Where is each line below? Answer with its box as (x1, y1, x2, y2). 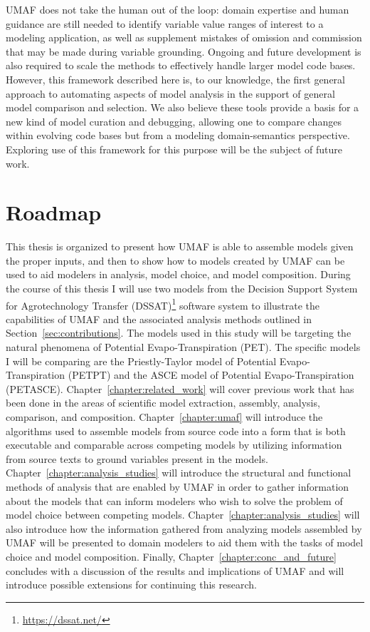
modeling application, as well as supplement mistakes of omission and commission (6, 30, 362, 45)
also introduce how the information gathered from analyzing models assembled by (6, 521, 362, 536)
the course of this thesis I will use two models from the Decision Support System (6, 281, 358, 296)
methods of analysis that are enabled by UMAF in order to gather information (6, 479, 349, 494)
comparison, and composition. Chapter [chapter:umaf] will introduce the (6, 409, 323, 424)
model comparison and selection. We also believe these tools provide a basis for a (6, 100, 359, 115)
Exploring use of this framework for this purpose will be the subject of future (6, 141, 342, 156)
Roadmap (6, 198, 102, 227)
